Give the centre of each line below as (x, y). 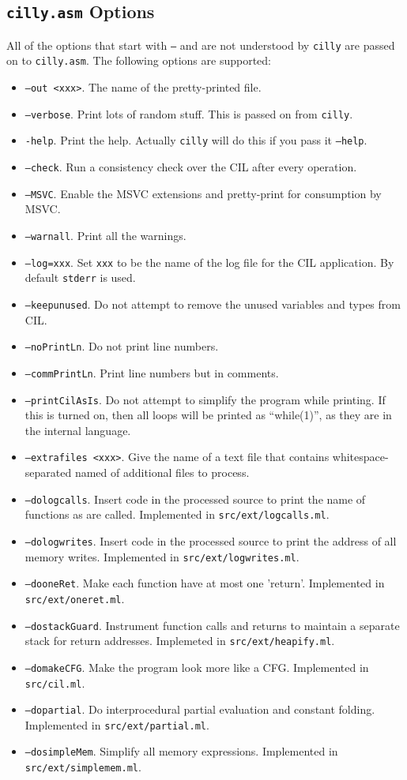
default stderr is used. (80, 277)
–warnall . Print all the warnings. (106, 235)
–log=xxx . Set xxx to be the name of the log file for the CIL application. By (209, 262)
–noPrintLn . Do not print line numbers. (122, 346)
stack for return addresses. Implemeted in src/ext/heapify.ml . (180, 641)
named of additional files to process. (162, 472)
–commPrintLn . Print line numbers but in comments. (152, 372)
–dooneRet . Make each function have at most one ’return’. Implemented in (205, 583)
